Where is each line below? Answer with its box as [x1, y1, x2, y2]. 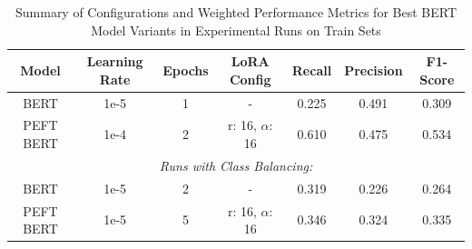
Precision [344, 60, 403, 79]
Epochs [162, 60, 209, 79]
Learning [86, 52, 143, 71]
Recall [291, 60, 332, 79]
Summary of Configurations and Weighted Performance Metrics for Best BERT [15, 3, 457, 21]
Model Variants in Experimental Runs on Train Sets [91, 20, 381, 39]
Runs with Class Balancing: [159, 155, 313, 174]
